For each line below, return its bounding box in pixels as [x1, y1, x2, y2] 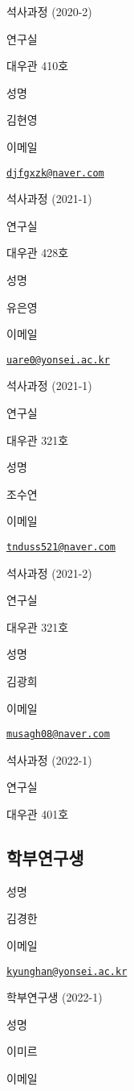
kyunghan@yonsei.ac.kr [6, 965, 128, 977]
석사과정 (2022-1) [6, 751, 92, 768]
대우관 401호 [6, 806, 69, 823]
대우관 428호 [6, 244, 69, 261]
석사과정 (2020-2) [6, 3, 92, 19]
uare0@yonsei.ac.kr [6, 354, 110, 366]
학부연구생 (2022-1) [6, 989, 103, 1006]
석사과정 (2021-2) [6, 564, 92, 581]
